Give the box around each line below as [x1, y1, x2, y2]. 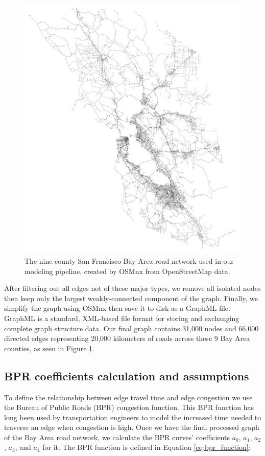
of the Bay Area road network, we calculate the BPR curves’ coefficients [4, 431, 230, 442]
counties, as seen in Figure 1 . [4, 343, 95, 353]
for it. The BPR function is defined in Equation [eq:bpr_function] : [42, 442, 251, 452]
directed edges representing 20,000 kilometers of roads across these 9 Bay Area [4, 333, 250, 344]
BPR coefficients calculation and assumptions [4, 368, 249, 383]
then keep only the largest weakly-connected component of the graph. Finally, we [4, 292, 258, 303]
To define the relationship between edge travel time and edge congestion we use [4, 392, 253, 402]
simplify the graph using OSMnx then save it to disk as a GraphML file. [4, 303, 230, 313]
